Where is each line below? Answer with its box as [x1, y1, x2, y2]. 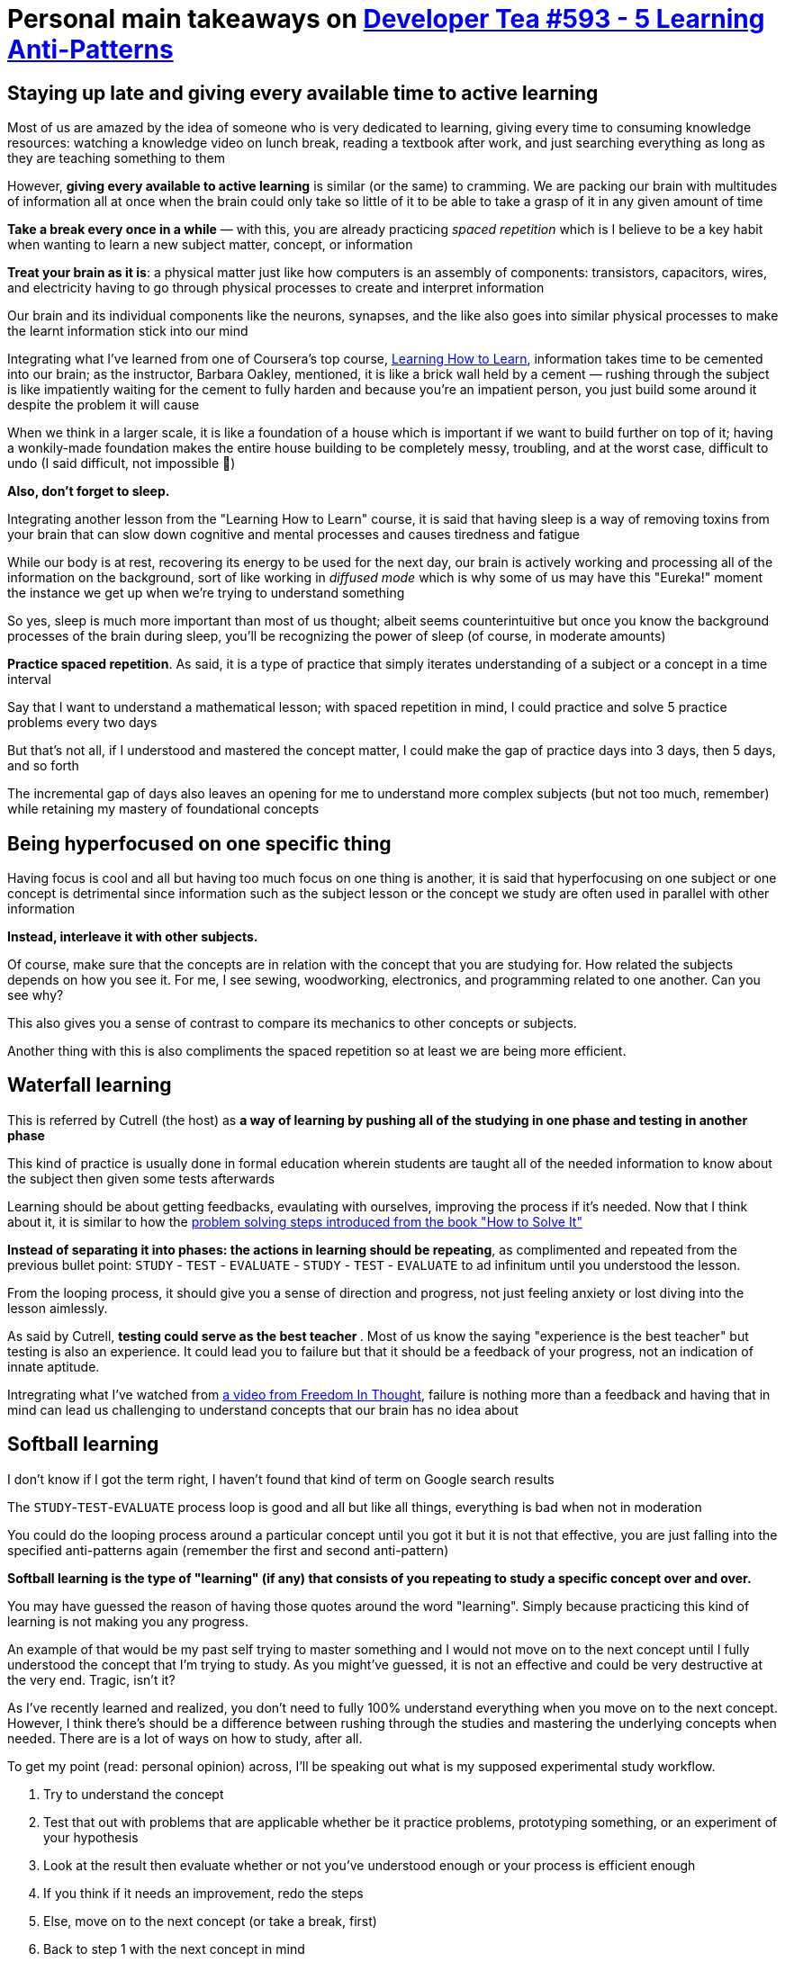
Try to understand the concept [43, 1786, 224, 1802]
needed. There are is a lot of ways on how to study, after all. [7, 1730, 363, 1746]
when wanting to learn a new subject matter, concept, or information [7, 237, 413, 253]
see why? [7, 987, 64, 1003]
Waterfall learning [7, 1074, 172, 1097]
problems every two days [7, 715, 158, 731]
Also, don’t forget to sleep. [7, 483, 170, 499]
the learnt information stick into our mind [7, 323, 248, 339]
